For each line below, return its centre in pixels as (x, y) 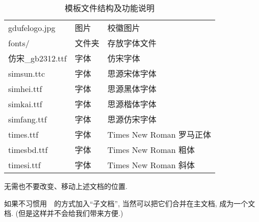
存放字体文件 (132, 43)
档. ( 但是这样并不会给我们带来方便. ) (64, 213)
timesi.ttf (24, 165)
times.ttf (23, 134)
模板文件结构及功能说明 (110, 8)
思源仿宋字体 (132, 119)
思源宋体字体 (132, 73)
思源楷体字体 (132, 104)
